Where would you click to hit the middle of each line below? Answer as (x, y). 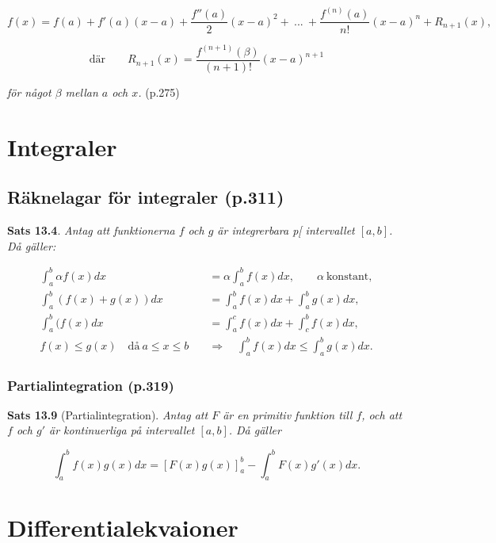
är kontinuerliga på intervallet (122, 430)
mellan (82, 92)
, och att (382, 414)
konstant (347, 276)
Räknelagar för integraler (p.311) (146, 197)
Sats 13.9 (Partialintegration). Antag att (108, 414)
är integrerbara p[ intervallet (286, 230)
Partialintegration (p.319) (91, 385)
